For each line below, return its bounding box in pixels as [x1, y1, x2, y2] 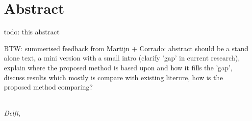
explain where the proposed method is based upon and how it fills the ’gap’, [4, 62, 232, 72]
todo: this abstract [4, 27, 60, 37]
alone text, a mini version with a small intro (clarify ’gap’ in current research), [4, 53, 240, 63]
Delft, [4, 108, 21, 118]
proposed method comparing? [4, 82, 93, 92]
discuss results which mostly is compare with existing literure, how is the [4, 72, 223, 82]
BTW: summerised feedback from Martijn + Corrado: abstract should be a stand [4, 43, 249, 53]
